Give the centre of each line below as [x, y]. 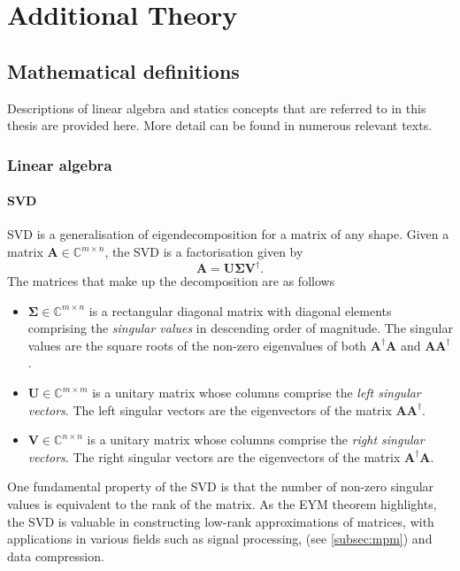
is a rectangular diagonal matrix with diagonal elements [240, 310]
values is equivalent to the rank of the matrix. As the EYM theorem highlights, [222, 504]
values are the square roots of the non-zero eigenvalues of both [197, 345]
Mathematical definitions [123, 70]
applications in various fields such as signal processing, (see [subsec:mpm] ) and [220, 539]
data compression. [56, 556]
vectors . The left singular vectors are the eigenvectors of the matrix [210, 409]
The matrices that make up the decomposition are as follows [171, 281]
